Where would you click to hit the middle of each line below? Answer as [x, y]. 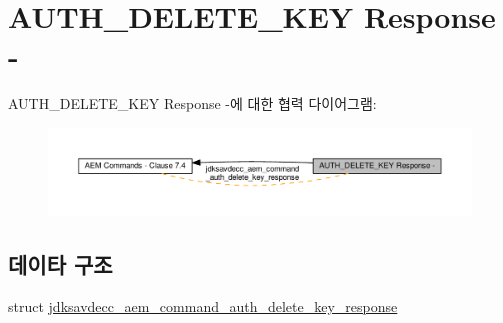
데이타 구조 [60, 264]
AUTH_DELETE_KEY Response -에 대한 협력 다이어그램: [192, 103]
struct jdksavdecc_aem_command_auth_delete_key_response [203, 305]
